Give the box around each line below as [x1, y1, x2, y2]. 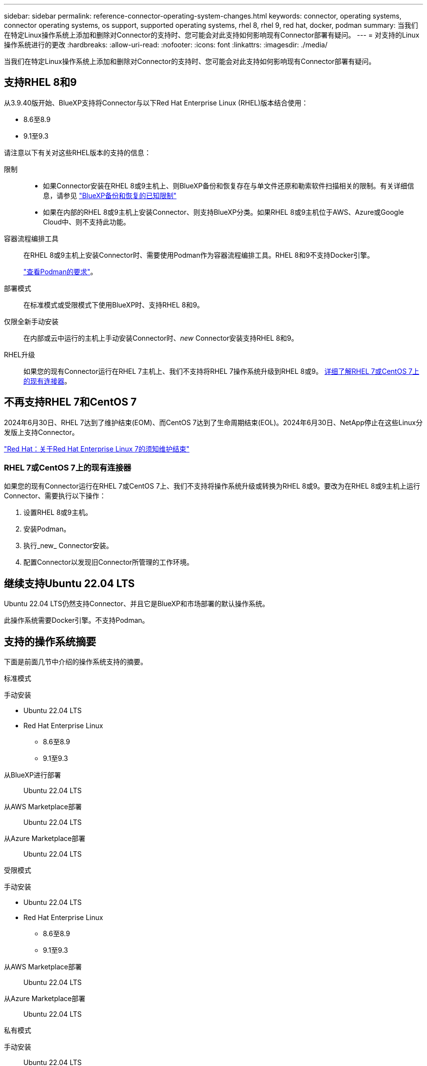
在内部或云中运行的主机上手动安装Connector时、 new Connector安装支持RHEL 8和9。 [23, 333, 298, 342]
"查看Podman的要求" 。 [23, 267, 97, 276]
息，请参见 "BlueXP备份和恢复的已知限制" [43, 191, 177, 200]
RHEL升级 [4, 350, 35, 359]
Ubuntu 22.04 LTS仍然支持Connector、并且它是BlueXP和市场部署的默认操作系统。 [4, 599, 270, 608]
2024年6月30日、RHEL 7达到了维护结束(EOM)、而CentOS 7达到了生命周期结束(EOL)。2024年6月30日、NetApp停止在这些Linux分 [4, 418, 423, 427]
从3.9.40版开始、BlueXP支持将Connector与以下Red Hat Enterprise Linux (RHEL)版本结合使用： [4, 98, 309, 107]
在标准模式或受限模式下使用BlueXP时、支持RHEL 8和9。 [23, 300, 204, 309]
